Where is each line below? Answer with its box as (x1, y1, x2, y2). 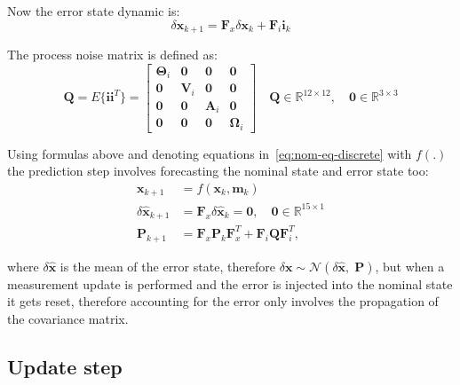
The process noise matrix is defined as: (7, 45, 218, 64)
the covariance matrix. (7, 309, 129, 327)
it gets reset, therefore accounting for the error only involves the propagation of (7, 292, 439, 310)
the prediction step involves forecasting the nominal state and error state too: (7, 161, 429, 180)
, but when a (375, 256, 445, 275)
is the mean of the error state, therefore (59, 256, 276, 275)
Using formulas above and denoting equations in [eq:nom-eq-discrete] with (7, 144, 412, 162)
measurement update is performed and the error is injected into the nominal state (7, 274, 453, 293)
